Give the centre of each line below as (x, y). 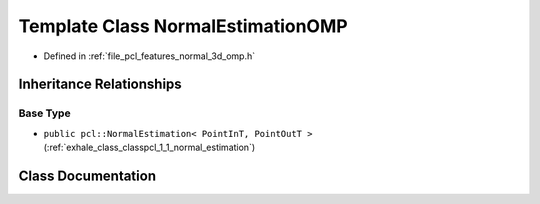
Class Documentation (87, 175)
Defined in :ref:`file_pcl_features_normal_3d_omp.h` (149, 56)
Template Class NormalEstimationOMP (183, 26)
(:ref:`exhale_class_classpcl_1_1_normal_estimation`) (149, 147)
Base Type (44, 113)
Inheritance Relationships (100, 84)
